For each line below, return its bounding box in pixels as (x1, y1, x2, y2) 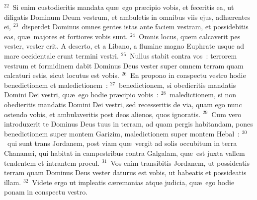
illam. (4, 177, 21, 187)
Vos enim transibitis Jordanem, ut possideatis (110, 157, 250, 168)
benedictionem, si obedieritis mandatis (119, 79, 236, 90)
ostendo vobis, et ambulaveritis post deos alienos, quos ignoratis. (4, 109, 201, 119)
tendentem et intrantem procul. (4, 157, 100, 168)
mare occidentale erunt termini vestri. (4, 50, 119, 61)
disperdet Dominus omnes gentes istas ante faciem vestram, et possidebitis (22, 21, 249, 32)
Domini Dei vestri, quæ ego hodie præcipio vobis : (4, 89, 159, 100)
